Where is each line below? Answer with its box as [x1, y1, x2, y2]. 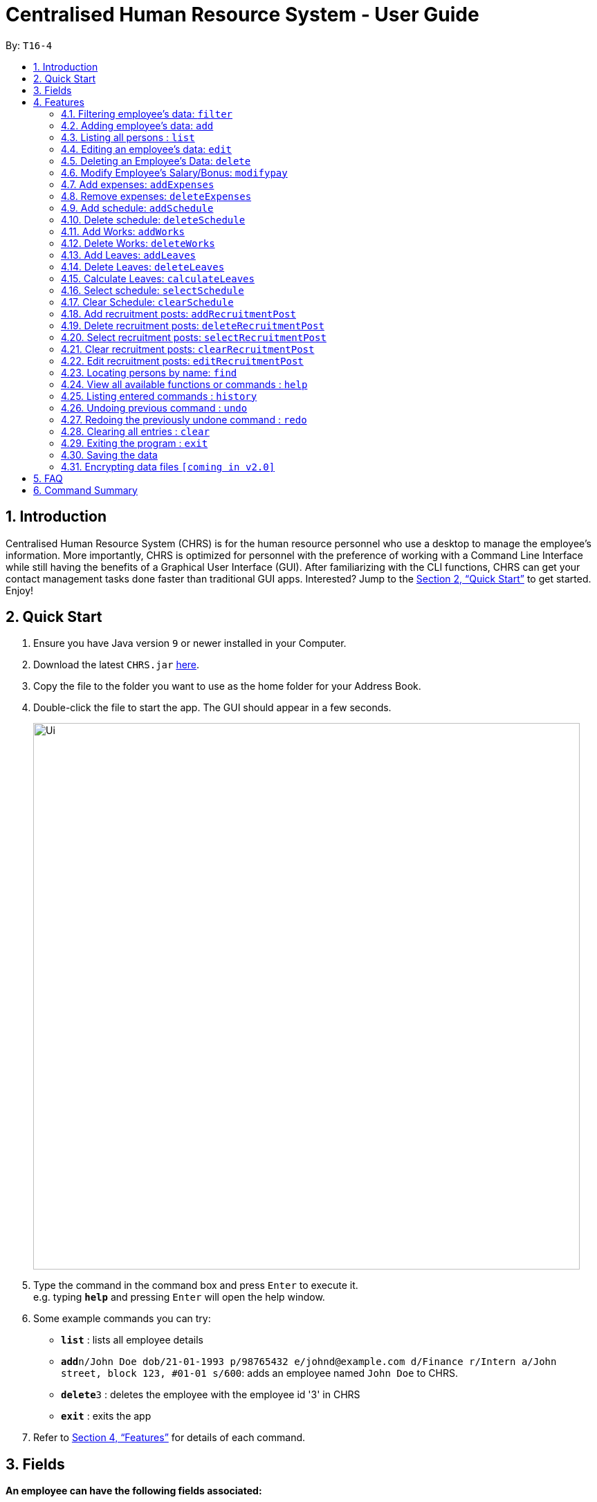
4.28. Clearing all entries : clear [61, 425, 210, 437]
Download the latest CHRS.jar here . [33, 659, 200, 671]
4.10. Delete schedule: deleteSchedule [61, 213, 246, 226]
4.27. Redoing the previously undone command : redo [61, 413, 307, 425]
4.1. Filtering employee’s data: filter [61, 107, 232, 120]
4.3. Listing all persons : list [61, 131, 195, 143]
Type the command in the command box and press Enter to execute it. [33, 1279, 358, 1292]
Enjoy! [6, 584, 34, 596]
